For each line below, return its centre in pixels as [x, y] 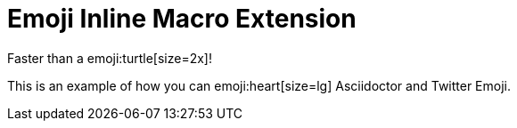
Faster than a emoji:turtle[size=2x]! [110, 58]
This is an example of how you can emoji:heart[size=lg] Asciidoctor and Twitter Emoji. [259, 85]
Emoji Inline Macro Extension [182, 19]
